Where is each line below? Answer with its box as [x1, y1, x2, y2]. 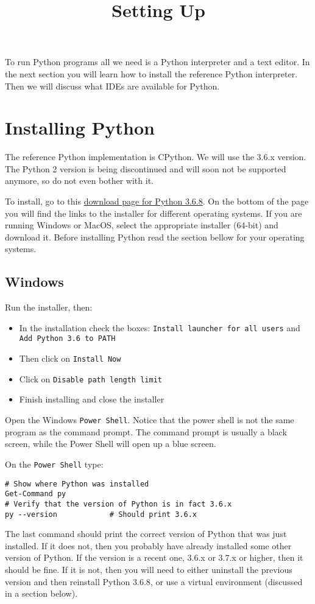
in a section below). [5, 587, 78, 600]
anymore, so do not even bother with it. [5, 174, 154, 187]
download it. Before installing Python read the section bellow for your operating [5, 230, 305, 243]
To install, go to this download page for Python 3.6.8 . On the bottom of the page [5, 195, 309, 208]
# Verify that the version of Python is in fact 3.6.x [5, 499, 232, 508]
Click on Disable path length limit [19, 372, 162, 385]
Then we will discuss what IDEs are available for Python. [5, 79, 220, 92]
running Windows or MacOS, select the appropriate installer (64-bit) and [5, 219, 278, 231]
